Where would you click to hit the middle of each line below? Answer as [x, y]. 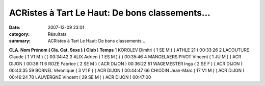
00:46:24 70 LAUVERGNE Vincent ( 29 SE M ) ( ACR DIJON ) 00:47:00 [80, 77]
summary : [20, 41]
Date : [15, 27]
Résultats [57, 34]
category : [19, 34]
